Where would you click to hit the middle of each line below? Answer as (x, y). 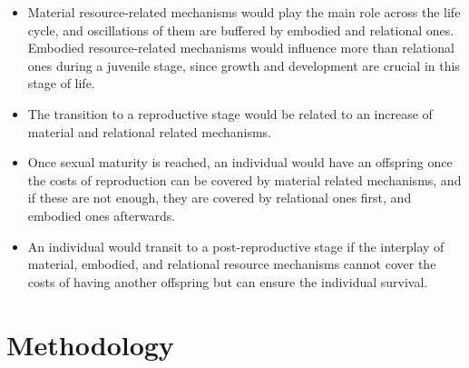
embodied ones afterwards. (102, 215)
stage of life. (61, 83)
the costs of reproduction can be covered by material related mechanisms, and (244, 179)
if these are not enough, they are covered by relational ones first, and (220, 198)
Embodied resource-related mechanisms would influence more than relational (241, 48)
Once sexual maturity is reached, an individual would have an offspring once (240, 162)
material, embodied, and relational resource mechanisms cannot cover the (232, 264)
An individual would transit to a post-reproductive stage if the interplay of (236, 246)
